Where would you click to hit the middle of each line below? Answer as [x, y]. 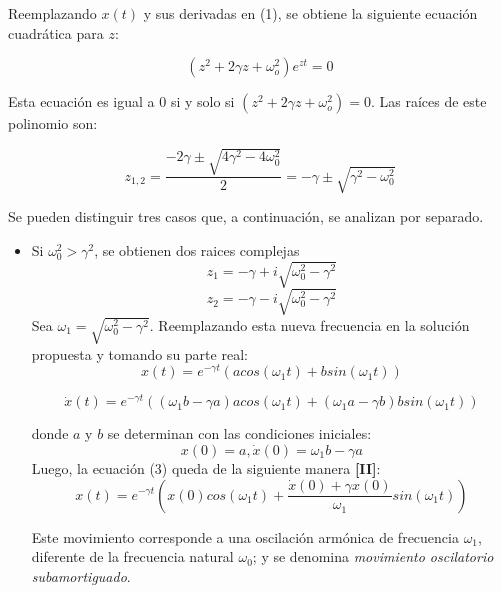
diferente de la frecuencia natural [132, 556]
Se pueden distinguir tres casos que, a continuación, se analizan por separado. [246, 216]
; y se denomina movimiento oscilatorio [373, 556]
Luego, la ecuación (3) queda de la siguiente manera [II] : [206, 467]
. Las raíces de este [428, 101]
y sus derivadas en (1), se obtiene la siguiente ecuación [310, 13]
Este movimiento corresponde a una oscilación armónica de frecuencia [245, 536]
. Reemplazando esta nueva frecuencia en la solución [309, 324]
